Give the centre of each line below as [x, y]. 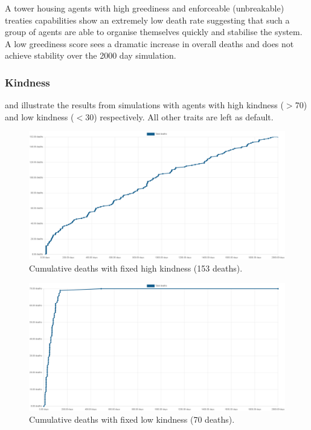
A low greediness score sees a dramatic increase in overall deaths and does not [149, 43]
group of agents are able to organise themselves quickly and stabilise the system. [154, 32]
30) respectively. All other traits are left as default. [179, 116]
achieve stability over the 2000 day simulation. [91, 55]
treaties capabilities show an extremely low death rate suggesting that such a [147, 20]
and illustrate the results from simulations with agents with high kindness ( [144, 105]
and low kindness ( [40, 116]
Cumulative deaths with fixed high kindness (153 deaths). [136, 268]
